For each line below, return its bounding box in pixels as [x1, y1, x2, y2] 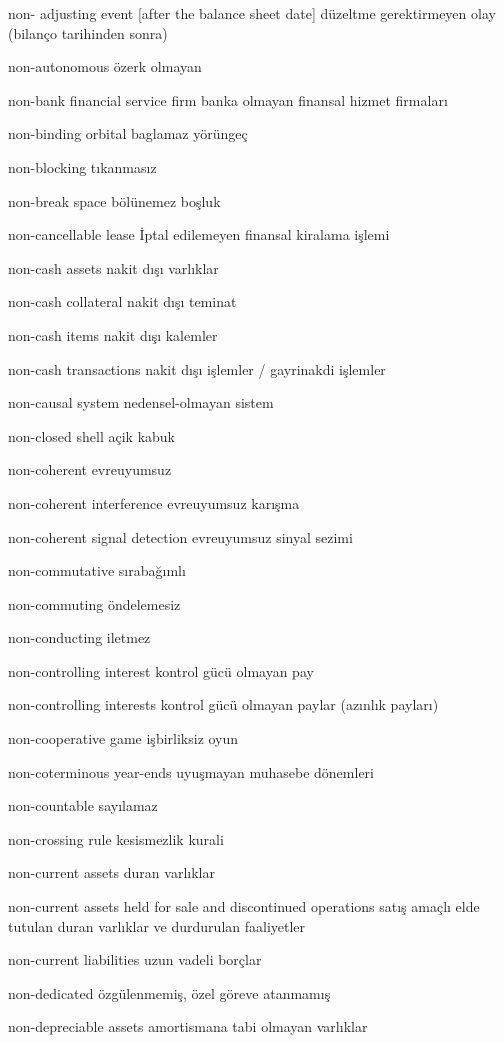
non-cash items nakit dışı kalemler [8, 324, 218, 345]
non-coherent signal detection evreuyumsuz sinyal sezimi [8, 526, 353, 547]
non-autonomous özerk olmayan [8, 56, 202, 77]
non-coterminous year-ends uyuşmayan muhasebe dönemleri [8, 761, 374, 782]
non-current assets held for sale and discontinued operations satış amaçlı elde [8, 896, 480, 917]
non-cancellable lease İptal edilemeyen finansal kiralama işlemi [8, 224, 390, 245]
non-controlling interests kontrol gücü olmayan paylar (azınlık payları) [8, 694, 439, 715]
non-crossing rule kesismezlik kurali [8, 828, 224, 849]
